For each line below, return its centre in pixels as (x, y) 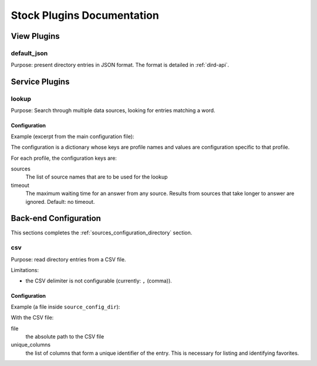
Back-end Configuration (56, 218)
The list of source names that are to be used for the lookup (97, 177)
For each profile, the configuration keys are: (64, 158)
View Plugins (35, 36)
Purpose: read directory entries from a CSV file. (68, 259)
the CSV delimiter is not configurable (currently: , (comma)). (99, 281)
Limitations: (25, 270)
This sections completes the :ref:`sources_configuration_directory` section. (102, 233)
